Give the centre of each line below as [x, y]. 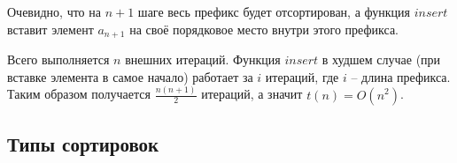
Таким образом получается [79, 94]
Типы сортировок [83, 143]
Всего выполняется [58, 59]
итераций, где [302, 76]
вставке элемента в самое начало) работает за [130, 76]
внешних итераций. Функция [203, 59]
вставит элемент [50, 29]
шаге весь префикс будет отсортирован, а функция [274, 11]
